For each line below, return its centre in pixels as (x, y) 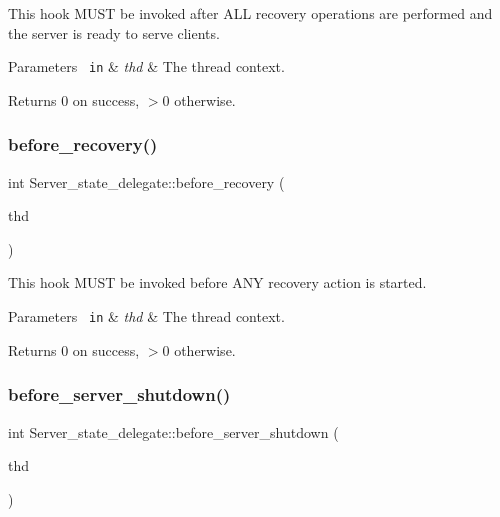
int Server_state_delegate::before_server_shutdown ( (173, 431)
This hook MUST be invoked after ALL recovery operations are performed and (250, 13)
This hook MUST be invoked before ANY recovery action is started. (217, 282)
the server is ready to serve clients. (114, 32)
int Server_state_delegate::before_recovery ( (146, 181)
